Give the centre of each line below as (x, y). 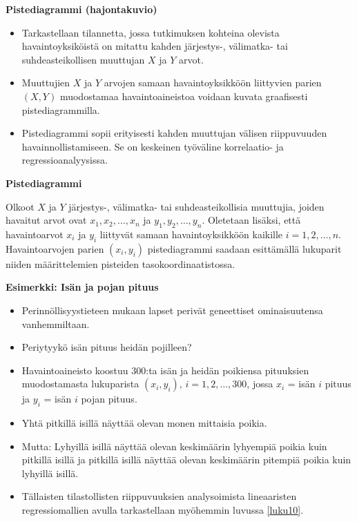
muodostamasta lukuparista (80, 384)
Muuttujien (46, 83)
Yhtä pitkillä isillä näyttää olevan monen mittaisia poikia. (144, 423)
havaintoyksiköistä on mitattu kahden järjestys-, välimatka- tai (155, 46)
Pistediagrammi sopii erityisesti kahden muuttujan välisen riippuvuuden (174, 133)
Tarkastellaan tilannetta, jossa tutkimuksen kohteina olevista (151, 32)
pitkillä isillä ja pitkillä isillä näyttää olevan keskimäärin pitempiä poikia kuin (186, 460)
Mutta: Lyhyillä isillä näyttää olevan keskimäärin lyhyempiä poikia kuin (174, 446)
